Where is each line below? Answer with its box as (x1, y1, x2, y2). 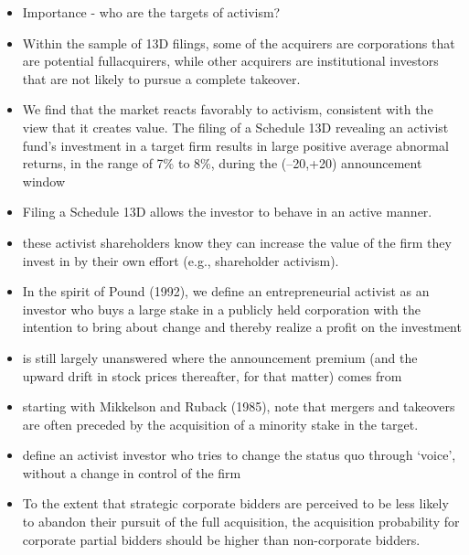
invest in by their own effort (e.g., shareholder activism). (22, 251, 339, 270)
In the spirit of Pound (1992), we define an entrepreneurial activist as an (22, 282, 430, 301)
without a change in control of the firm (22, 463, 241, 482)
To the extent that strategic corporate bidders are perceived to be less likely (22, 494, 449, 513)
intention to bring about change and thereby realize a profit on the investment (22, 317, 462, 336)
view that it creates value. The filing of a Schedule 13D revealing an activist (22, 117, 449, 136)
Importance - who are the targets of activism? (22, 3, 281, 21)
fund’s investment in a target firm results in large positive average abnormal (22, 135, 449, 155)
